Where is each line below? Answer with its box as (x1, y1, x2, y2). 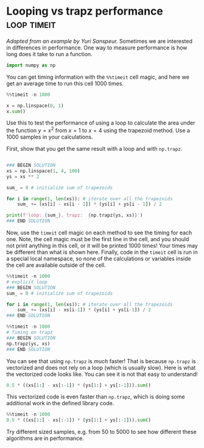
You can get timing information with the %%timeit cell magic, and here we (6, 73, 190, 81)
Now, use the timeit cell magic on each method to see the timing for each (6, 229, 192, 236)
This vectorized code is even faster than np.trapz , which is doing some (6, 393, 185, 400)
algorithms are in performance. (6, 435, 84, 442)
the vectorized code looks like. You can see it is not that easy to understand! (6, 370, 198, 378)
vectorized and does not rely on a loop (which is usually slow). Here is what (6, 364, 196, 371)
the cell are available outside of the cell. (6, 261, 106, 269)
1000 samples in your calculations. (6, 133, 93, 141)
